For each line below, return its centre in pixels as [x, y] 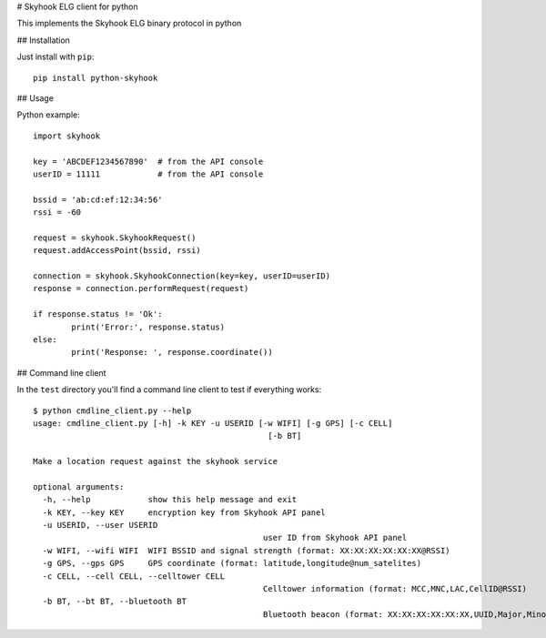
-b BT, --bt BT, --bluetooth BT [114, 602]
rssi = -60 [57, 213]
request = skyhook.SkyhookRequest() [115, 238]
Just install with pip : [56, 57]
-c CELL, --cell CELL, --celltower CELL [134, 576]
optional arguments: [79, 486]
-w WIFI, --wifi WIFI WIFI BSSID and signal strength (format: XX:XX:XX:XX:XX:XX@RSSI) [246, 550]
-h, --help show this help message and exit [170, 500]
